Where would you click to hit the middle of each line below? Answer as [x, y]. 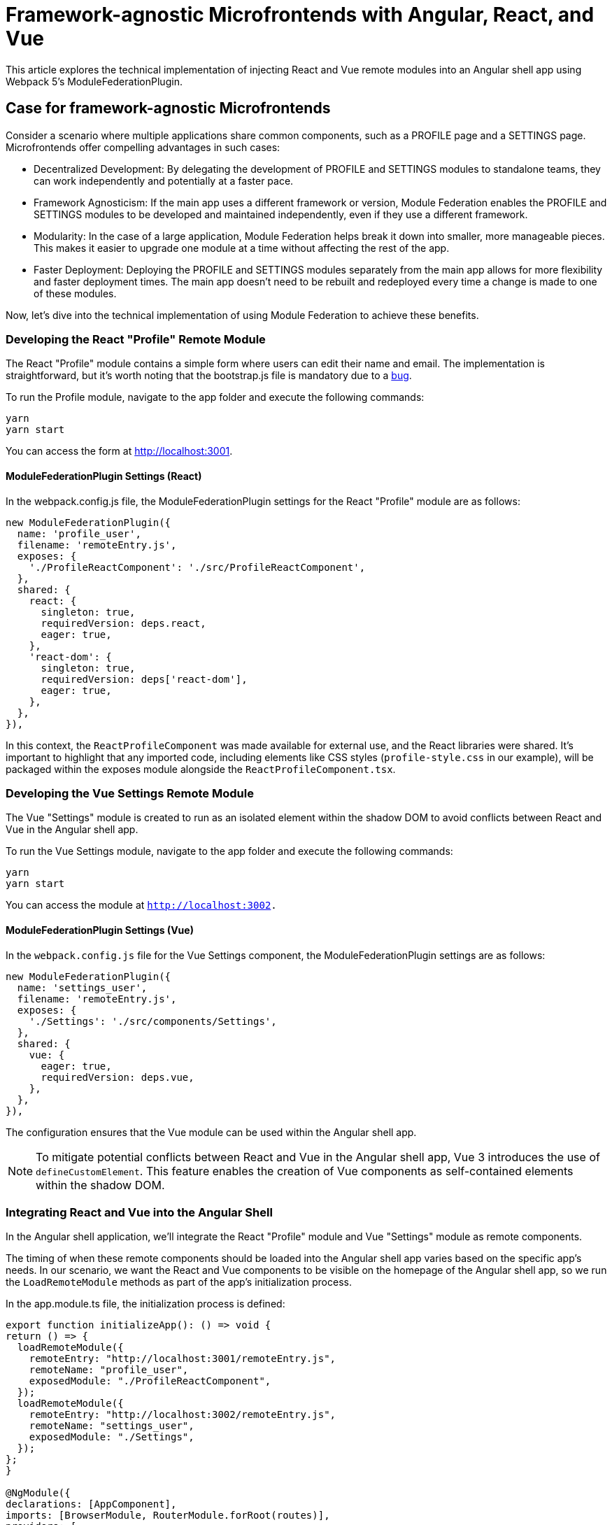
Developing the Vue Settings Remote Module [130, 793]
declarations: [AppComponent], [91, 1504]
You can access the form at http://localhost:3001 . [119, 451]
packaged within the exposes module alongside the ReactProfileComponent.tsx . [201, 769]
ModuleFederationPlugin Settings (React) [104, 476]
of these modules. [75, 293]
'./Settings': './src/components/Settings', [153, 1021]
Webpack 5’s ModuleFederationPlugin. [94, 81]
